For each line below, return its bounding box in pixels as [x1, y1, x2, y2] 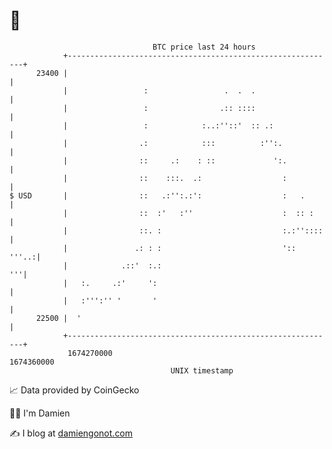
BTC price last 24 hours [152, 42, 256, 52]
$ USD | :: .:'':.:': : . [9, 190, 306, 201]
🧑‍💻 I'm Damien [9, 407, 71, 419]
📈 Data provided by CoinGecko [9, 384, 140, 396]
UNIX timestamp [170, 365, 234, 376]
